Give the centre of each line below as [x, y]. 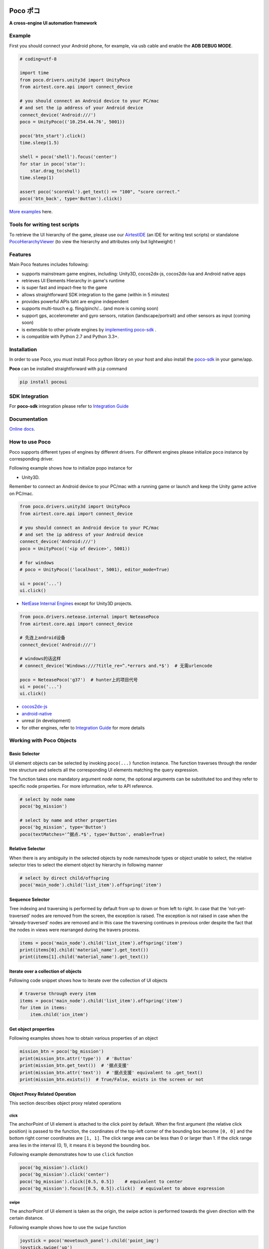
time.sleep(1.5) [40, 143]
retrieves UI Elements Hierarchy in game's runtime [73, 280]
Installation [23, 349]
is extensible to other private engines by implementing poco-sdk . [89, 329]
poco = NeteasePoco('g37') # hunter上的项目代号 [79, 680]
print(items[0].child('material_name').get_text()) [84, 950]
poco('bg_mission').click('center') [65, 1175]
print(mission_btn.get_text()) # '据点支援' [74, 1066]
